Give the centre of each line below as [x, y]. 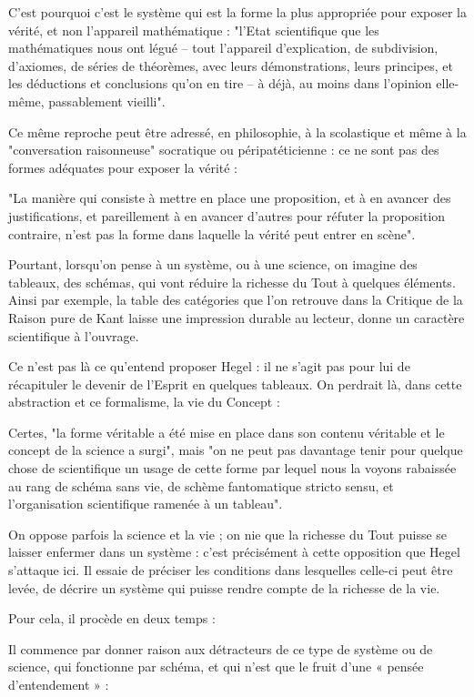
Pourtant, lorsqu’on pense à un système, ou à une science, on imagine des [213, 264]
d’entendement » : [59, 684]
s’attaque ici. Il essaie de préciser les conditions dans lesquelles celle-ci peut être [231, 570]
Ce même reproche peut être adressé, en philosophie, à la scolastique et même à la [237, 131]
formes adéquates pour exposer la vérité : [123, 167]
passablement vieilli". [107, 101]
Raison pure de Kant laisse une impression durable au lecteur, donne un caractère [237, 317]
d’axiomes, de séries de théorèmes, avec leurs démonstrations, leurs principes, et [231, 65]
